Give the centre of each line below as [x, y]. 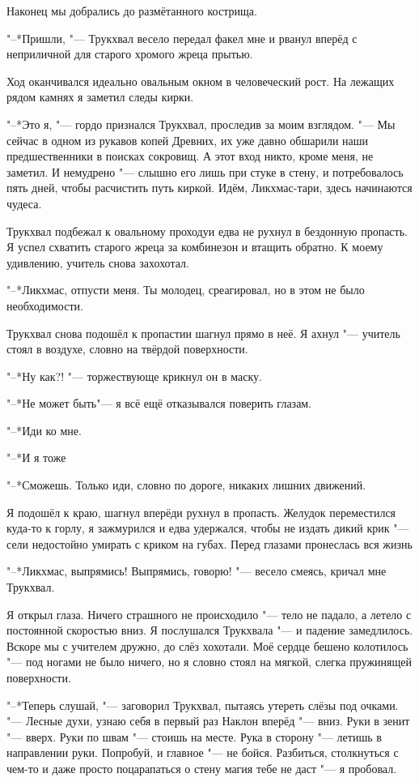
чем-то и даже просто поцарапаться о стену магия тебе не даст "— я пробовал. [202, 768]
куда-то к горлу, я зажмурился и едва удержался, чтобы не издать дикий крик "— [208, 528]
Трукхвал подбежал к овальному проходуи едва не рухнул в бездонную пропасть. [207, 231]
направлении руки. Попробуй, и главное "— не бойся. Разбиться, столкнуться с [203, 752]
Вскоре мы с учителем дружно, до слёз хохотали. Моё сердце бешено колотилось [207, 645]
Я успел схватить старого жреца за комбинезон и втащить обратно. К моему [195, 247]
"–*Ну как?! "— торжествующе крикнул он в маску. [134, 376]
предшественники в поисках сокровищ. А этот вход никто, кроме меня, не [190, 156]
